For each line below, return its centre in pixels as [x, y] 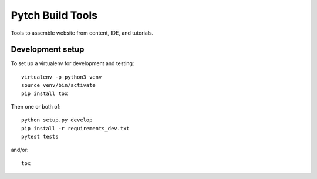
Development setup [48, 50]
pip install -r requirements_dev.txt [76, 128]
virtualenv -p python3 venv [62, 77]
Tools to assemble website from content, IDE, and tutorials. [82, 33]
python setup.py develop [57, 120]
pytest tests [40, 137]
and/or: [20, 150]
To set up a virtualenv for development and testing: [72, 63]
